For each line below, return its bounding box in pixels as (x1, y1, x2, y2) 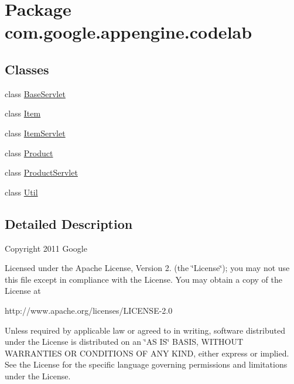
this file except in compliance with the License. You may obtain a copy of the (5, 273, 282, 285)
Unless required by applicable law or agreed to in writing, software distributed (5, 324, 285, 336)
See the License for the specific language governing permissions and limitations (5, 358, 288, 371)
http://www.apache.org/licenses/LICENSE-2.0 (5, 304, 173, 316)
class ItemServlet (5, 126, 66, 139)
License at (5, 284, 41, 297)
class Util (5, 186, 38, 198)
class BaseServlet (5, 87, 66, 100)
